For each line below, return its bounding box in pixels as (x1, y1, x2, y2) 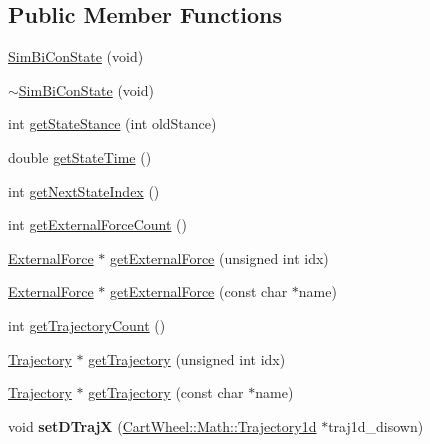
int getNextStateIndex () (8, 180, 160, 201)
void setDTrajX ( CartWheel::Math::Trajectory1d (8, 415, 317, 436)
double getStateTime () (8, 146, 152, 167)
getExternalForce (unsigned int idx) (110, 247, 329, 268)
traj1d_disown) (328, 415, 424, 436)
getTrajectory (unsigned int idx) (88, 348, 286, 369)
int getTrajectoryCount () (8, 314, 166, 335)
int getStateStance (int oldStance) (8, 113, 217, 134)
